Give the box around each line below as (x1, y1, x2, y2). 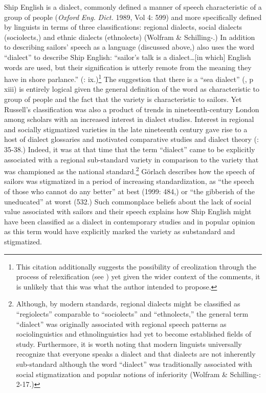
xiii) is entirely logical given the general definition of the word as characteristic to (4, 84, 259, 94)
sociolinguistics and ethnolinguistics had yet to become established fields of (16, 328, 251, 339)
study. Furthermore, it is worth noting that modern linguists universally (16, 338, 242, 349)
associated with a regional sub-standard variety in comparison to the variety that (4, 154, 259, 164)
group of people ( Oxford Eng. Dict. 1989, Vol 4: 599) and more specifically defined (4, 11, 262, 22)
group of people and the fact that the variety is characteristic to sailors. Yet (4, 94, 242, 104)
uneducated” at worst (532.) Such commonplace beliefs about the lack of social (4, 196, 252, 206)
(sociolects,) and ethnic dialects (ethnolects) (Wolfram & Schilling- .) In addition (4, 31, 255, 42)
